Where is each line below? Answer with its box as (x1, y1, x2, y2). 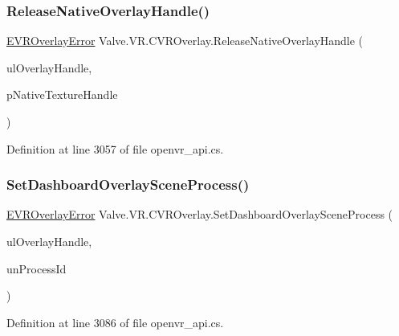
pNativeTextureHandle (6, 86, 118, 103)
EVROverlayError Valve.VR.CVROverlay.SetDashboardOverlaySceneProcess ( (6, 206, 393, 223)
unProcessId (6, 260, 67, 277)
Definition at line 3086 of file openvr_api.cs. (6, 313, 224, 330)
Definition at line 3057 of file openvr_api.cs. (6, 140, 224, 157)
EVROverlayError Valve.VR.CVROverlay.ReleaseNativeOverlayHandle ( (6, 32, 364, 49)
